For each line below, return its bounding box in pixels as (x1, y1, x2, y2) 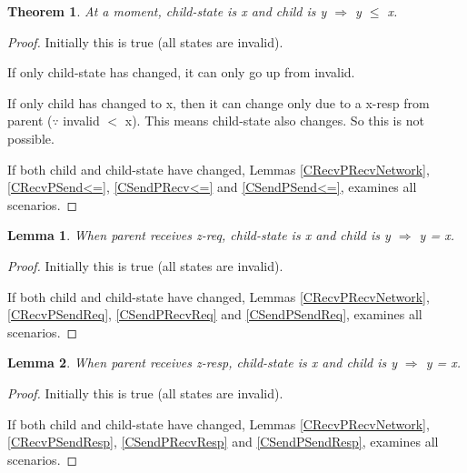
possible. (7, 128, 55, 147)
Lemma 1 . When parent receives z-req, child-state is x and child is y (7, 226, 391, 245)
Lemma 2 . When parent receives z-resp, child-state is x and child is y (7, 353, 397, 372)
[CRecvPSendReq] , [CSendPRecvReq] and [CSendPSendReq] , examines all (7, 305, 422, 324)
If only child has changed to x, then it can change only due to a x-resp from (7, 93, 430, 112)
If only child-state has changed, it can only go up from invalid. (7, 63, 355, 82)
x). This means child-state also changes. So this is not (124, 111, 424, 130)
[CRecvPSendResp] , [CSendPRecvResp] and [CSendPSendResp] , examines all (7, 432, 439, 451)
